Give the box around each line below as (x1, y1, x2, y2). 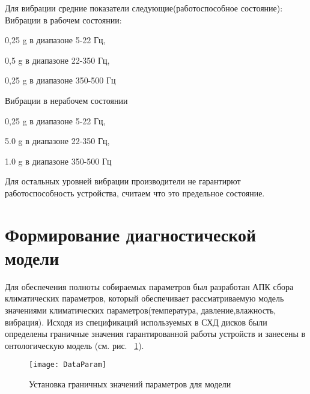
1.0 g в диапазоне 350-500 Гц (5, 154, 112, 167)
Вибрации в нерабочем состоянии (5, 94, 128, 106)
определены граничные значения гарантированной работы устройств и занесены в (5, 327, 306, 340)
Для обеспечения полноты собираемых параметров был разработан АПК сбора (5, 280, 294, 292)
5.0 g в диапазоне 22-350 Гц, (5, 135, 110, 147)
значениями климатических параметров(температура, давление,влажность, (5, 304, 276, 317)
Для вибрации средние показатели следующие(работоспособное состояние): (5, 2, 283, 14)
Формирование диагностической (5, 222, 257, 246)
